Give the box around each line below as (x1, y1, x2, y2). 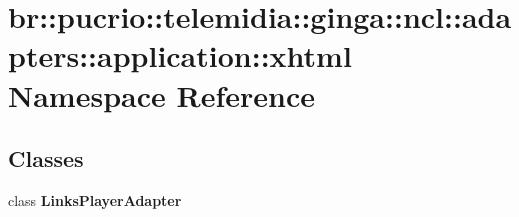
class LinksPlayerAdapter (8, 189, 182, 210)
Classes (8, 143, 84, 174)
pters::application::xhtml (8, 35, 352, 76)
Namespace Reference (8, 74, 315, 115)
